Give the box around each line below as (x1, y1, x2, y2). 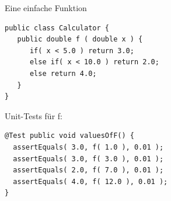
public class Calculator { (5, 23, 109, 32)
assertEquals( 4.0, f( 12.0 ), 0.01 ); (13, 177, 168, 186)
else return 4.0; (29, 69, 97, 78)
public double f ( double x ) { (17, 35, 143, 44)
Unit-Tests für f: (5, 109, 62, 122)
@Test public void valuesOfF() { (5, 131, 134, 140)
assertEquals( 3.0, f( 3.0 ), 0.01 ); (13, 154, 164, 163)
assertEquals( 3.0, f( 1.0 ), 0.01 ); (13, 143, 164, 151)
